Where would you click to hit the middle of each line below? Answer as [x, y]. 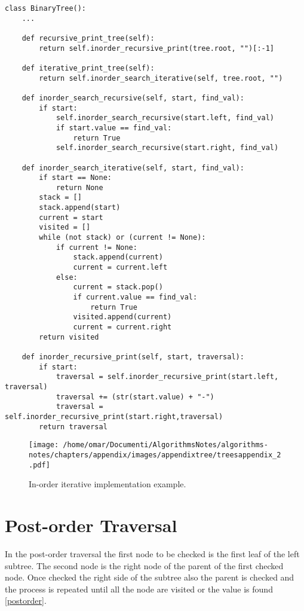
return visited [69, 337]
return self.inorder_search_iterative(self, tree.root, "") [161, 78]
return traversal [73, 427]
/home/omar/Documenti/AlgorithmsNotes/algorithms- [165, 445]
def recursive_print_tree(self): [88, 38]
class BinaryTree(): [46, 8]
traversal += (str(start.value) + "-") [135, 397]
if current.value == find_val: [135, 297]
